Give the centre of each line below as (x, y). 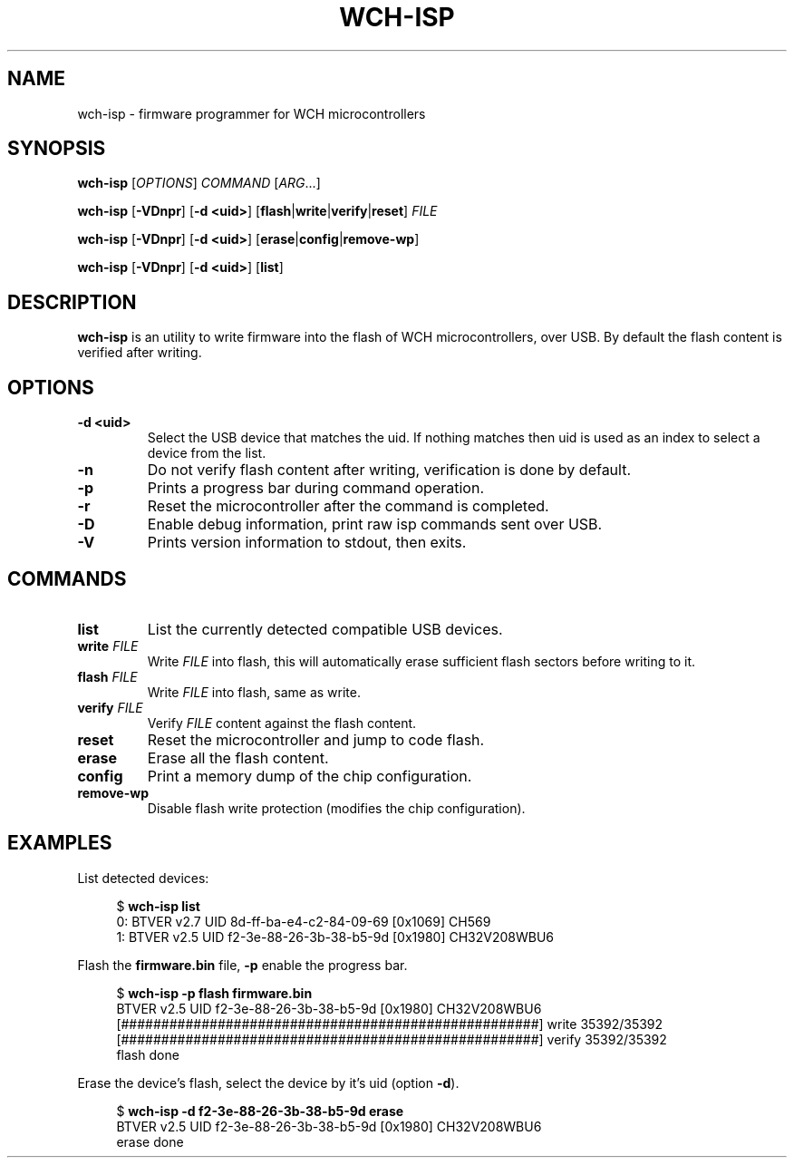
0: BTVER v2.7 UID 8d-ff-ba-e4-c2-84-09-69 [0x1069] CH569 (304, 921)
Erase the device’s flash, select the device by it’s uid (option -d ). (268, 1082)
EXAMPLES (60, 843)
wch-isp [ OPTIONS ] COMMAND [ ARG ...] (199, 183)
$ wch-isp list (158, 906)
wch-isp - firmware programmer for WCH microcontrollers (252, 113)
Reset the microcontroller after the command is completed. (348, 506)
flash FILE (107, 676)
